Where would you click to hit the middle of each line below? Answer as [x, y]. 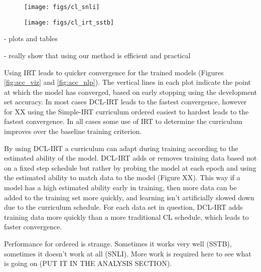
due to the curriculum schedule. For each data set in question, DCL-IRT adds [123, 207]
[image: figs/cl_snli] [62, 7]
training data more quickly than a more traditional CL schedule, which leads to [126, 217]
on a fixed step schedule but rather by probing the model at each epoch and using [130, 167]
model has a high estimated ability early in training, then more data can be [120, 187]
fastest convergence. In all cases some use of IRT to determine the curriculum [123, 121]
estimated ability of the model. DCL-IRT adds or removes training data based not [130, 158]
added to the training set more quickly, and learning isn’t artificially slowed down [129, 197]
